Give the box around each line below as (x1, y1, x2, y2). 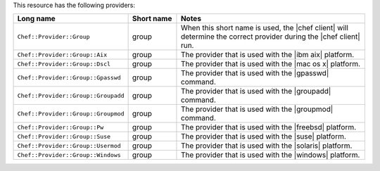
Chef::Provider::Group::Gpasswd (17, 74, 121, 81)
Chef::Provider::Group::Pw (17, 123, 104, 131)
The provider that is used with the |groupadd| (180, 87, 331, 96)
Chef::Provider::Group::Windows (17, 151, 121, 158)
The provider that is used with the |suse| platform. (180, 132, 346, 141)
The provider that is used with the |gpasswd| (180, 68, 329, 78)
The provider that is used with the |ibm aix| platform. (180, 50, 355, 60)
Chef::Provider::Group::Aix (17, 51, 108, 58)
